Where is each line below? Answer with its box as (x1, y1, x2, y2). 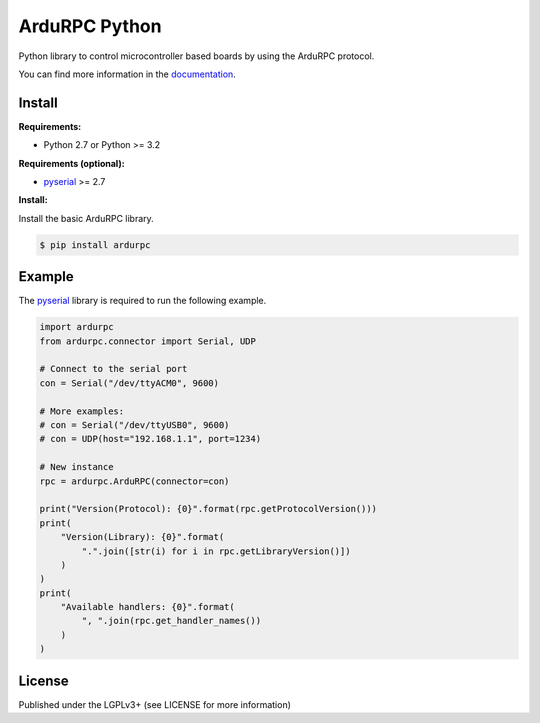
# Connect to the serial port (39, 363, 188, 375)
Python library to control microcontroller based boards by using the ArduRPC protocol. (18, 50, 375, 62)
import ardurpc (39, 321, 114, 333)
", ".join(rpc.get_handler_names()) (81, 615, 262, 627)
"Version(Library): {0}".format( (60, 531, 225, 543)
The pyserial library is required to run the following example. (18, 295, 267, 307)
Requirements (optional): (18, 157, 125, 169)
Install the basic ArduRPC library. (18, 212, 154, 224)
